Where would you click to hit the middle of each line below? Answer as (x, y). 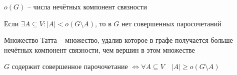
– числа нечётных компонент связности (87, 6)
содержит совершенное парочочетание (70, 66)
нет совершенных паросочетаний (171, 23)
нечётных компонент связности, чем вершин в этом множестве (99, 49)
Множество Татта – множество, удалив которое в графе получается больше (118, 40)
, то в (103, 23)
